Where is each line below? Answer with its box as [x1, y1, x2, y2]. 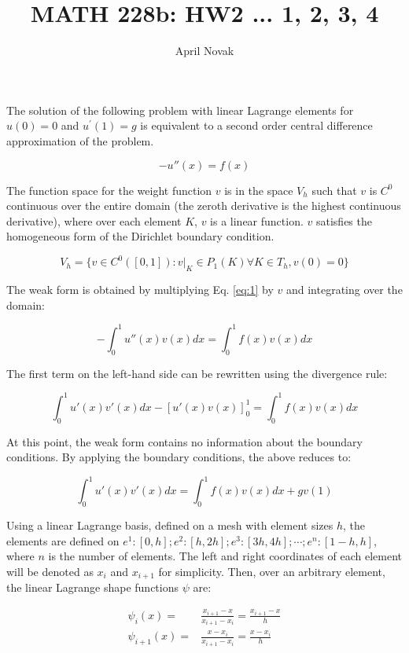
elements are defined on [6, 532, 120, 548]
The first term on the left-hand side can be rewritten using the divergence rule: [6, 365, 388, 381]
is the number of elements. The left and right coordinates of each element [48, 548, 403, 564]
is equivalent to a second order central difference [140, 117, 373, 134]
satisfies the [315, 212, 372, 229]
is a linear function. [210, 212, 304, 229]
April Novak [175, 42, 234, 59]
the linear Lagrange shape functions [6, 579, 179, 596]
